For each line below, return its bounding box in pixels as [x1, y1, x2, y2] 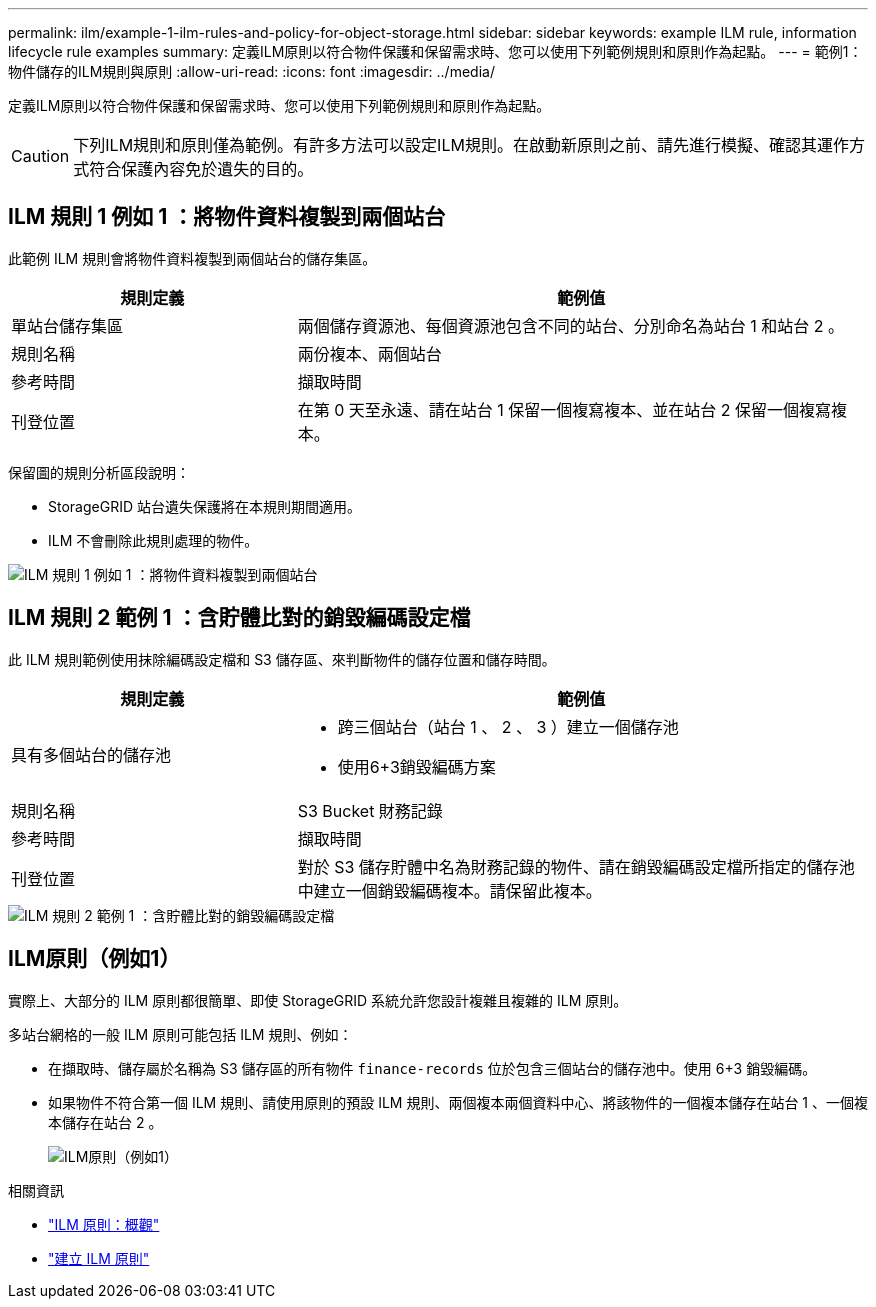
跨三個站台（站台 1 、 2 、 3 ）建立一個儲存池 [337, 716, 679, 737]
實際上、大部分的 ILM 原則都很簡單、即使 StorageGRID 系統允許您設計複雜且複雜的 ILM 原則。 [8, 991, 628, 1009]
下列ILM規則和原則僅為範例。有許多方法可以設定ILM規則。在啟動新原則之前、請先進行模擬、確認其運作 [73, 135, 849, 155]
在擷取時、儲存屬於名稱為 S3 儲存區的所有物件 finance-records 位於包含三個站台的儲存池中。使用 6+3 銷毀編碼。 [48, 1059, 817, 1077]
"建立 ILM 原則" [48, 1249, 150, 1267]
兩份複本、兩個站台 [297, 343, 442, 364]
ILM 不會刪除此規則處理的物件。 [48, 531, 259, 549]
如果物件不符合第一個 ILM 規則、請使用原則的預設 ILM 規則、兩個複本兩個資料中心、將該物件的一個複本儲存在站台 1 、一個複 [48, 1093, 868, 1111]
